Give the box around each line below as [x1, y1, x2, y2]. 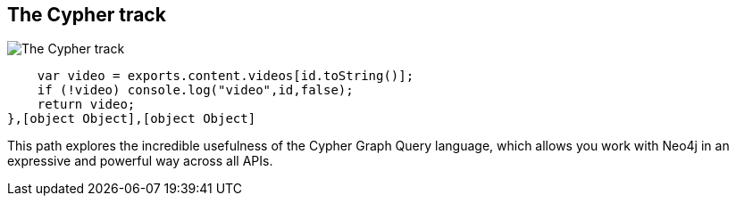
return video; [37, 97, 136, 112]
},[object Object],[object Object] [7, 111, 256, 126]
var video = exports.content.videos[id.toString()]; [37, 69, 414, 84]
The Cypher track [7, 4, 166, 26]
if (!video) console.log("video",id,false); [37, 83, 354, 98]
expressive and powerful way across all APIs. [7, 153, 273, 169]
